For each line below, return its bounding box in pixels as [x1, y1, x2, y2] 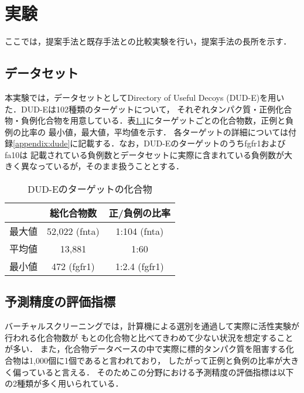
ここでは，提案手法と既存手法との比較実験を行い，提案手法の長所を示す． [5, 35, 292, 47]
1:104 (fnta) [115, 224, 164, 238]
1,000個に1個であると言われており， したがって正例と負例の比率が [29, 354, 283, 367]
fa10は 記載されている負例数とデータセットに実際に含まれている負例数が [5, 148, 285, 160]
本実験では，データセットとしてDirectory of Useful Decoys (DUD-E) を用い [5, 91, 285, 103]
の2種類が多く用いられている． [5, 377, 124, 389]
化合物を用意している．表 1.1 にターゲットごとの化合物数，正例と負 [37, 114, 294, 127]
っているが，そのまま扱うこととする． [37, 160, 185, 172]
